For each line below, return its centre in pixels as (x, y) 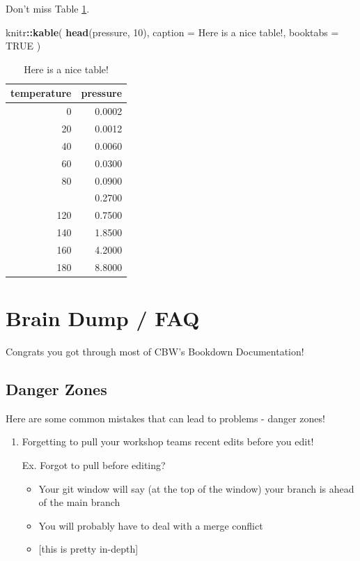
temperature (41, 93)
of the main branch (79, 502)
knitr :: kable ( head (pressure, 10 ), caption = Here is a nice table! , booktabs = (172, 32)
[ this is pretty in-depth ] (88, 549)
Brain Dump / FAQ (103, 318)
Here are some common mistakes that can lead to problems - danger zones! (165, 418)
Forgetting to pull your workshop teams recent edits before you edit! (168, 441)
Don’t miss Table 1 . (48, 8)
